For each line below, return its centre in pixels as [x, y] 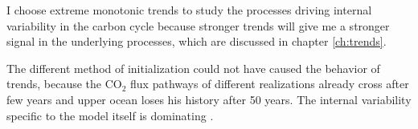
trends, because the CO [64, 84]
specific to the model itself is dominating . [110, 115]
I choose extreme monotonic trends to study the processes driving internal [189, 10]
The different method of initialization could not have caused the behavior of [193, 68]
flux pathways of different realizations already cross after [270, 84]
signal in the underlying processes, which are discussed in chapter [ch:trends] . [197, 41]
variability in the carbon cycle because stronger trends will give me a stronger [198, 25]
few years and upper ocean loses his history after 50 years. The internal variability [209, 99]
